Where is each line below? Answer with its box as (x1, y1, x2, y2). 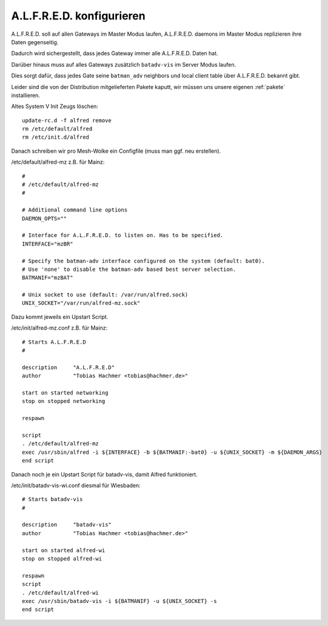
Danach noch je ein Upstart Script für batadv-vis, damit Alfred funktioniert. (11, 470, 198, 478)
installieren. (11, 92, 41, 99)
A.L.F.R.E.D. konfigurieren (11, 9, 146, 22)
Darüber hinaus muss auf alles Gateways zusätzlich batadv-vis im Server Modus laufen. (11, 61, 236, 68)
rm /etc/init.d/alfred (22, 134, 90, 141)
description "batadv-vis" (22, 521, 112, 528)
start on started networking (22, 390, 109, 396)
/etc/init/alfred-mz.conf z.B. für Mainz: (11, 324, 108, 331)
